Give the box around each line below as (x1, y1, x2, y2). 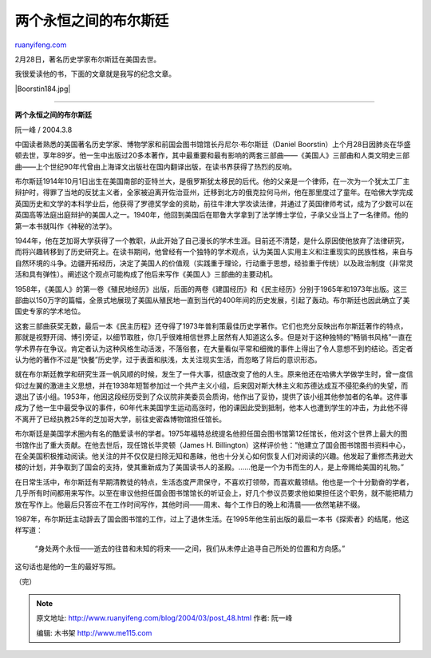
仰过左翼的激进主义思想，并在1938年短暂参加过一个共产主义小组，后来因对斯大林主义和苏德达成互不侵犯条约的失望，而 (14, 381, 409, 390)
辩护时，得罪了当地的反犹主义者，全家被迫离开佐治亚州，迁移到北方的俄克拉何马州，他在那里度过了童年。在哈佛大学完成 (14, 188, 413, 197)
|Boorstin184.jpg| (14, 84, 71, 94)
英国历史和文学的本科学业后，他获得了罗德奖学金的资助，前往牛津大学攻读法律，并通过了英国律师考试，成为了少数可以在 (14, 198, 413, 208)
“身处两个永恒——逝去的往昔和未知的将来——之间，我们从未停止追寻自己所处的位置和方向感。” (34, 544, 346, 553)
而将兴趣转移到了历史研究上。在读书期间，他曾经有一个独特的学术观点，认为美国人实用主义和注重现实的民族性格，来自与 (14, 247, 413, 257)
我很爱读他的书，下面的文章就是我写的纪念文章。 (14, 69, 176, 79)
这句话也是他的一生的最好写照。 (14, 562, 120, 572)
